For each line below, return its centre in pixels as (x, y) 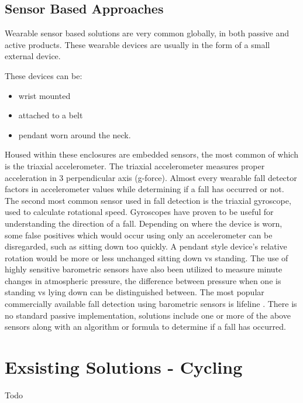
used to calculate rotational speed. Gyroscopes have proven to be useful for (139, 212)
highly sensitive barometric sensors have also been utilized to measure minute (144, 269)
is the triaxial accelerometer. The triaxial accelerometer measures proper (135, 165)
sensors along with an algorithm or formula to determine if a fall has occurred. (145, 327)
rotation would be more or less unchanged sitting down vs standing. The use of (147, 257)
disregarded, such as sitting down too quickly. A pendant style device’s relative (146, 246)
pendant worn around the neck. (75, 134)
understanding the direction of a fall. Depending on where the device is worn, (144, 223)
